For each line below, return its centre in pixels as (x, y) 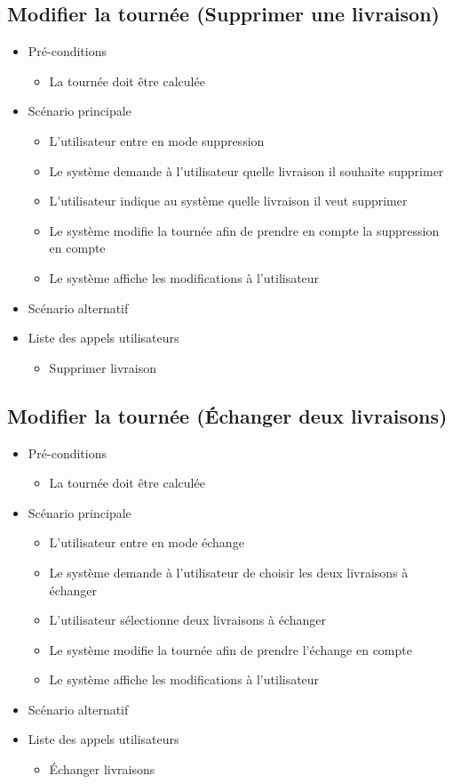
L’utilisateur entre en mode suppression (157, 140)
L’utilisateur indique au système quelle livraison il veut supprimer (228, 201)
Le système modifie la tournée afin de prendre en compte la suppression (244, 230)
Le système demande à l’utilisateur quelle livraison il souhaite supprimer (246, 170)
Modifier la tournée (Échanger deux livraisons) (227, 415)
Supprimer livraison (103, 367)
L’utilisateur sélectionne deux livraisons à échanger (187, 620)
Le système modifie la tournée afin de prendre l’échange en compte (230, 649)
